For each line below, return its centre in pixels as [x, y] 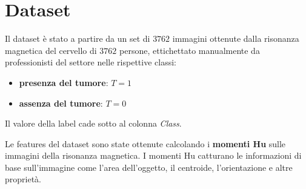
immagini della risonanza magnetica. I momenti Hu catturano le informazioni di [153, 155]
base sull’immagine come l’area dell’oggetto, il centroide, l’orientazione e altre [149, 167]
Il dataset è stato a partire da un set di [78, 38]
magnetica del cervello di [51, 50]
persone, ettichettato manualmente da [190, 50]
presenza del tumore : [64, 82]
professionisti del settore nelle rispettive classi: [91, 62]
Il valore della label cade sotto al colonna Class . [93, 123]
